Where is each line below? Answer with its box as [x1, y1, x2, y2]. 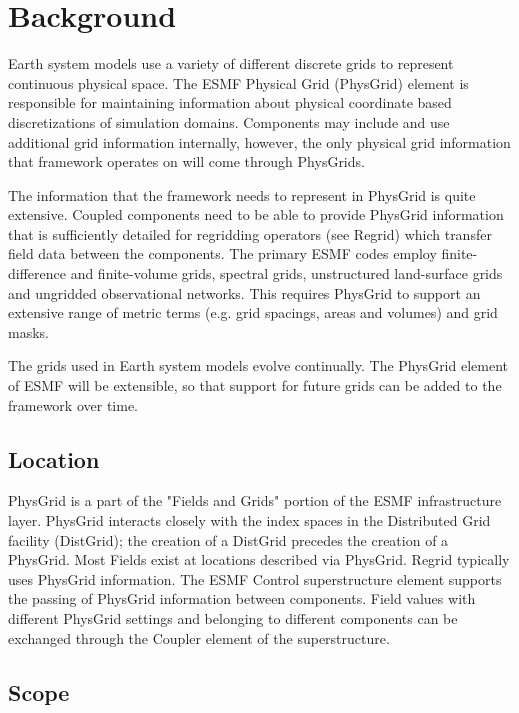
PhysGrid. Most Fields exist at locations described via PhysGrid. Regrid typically [8, 549, 510, 570]
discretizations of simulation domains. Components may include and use [8, 111, 450, 132]
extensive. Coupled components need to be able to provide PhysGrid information [8, 204, 504, 225]
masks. [8, 321, 49, 342]
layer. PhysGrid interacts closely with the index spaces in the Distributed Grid [8, 510, 491, 531]
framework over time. [8, 394, 138, 415]
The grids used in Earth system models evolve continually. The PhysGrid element [8, 355, 508, 376]
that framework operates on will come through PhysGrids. [8, 151, 365, 172]
